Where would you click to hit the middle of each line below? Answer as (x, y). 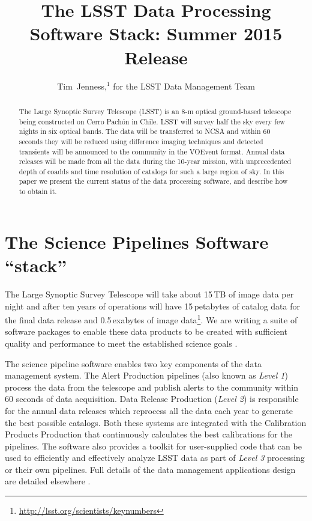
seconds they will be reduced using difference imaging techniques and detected (141, 141)
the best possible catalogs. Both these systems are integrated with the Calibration (156, 422)
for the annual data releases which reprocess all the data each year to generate (149, 410)
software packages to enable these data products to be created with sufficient (146, 331)
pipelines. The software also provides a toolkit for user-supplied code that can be (153, 446)
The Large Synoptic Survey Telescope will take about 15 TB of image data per (149, 294)
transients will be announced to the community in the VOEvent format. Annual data (152, 151)
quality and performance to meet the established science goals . (121, 343)
